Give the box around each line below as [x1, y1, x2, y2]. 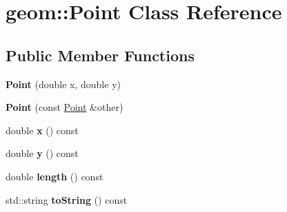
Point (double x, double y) [6, 76, 121, 91]
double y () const [6, 146, 79, 160]
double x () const [6, 123, 79, 137]
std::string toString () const [6, 192, 128, 206]
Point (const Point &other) [6, 100, 123, 114]
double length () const [6, 169, 103, 183]
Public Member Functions [6, 44, 195, 65]
